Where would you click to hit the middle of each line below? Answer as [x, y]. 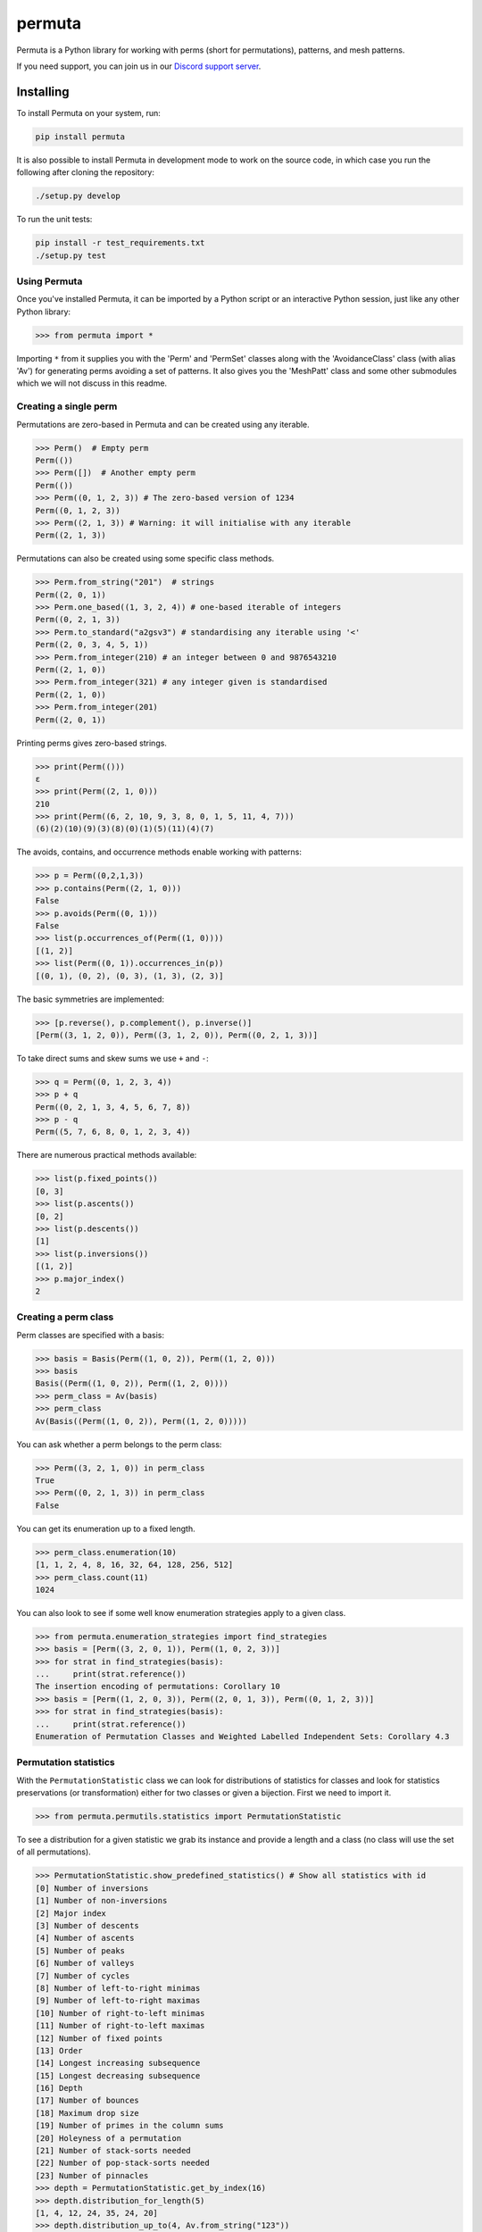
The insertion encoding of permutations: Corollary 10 [158, 1686]
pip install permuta [80, 137]
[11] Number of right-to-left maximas [120, 2026]
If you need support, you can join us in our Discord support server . [139, 66]
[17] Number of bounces [87, 2101]
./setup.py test [71, 255]
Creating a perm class [65, 1317]
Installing [43, 92]
